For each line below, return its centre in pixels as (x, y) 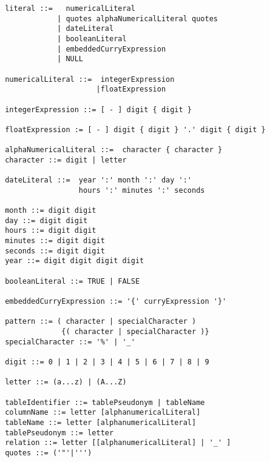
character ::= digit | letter (66, 160)
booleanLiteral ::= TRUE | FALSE (73, 281)
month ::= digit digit (51, 211)
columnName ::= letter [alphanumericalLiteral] (103, 413)
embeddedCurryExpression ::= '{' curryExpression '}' (116, 302)
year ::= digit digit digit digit (75, 261)
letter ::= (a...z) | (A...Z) (66, 382)
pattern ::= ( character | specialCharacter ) (101, 322)
